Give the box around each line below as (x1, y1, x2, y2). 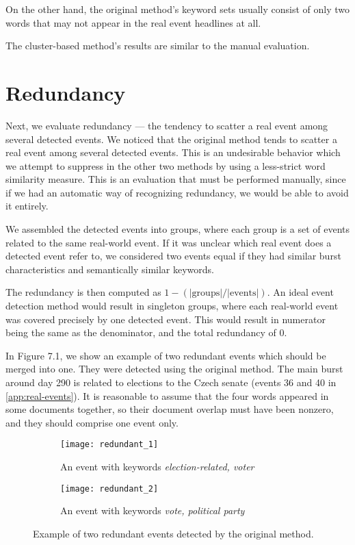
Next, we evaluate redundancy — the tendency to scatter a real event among (5, 118, 328, 132)
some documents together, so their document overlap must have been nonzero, (5, 402, 334, 416)
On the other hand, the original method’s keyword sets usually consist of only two (5, 2, 350, 16)
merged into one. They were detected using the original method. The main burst (5, 362, 343, 376)
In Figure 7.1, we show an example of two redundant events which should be (5, 348, 326, 362)
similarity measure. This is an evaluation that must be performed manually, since (5, 172, 346, 186)
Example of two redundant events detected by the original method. (33, 526, 314, 540)
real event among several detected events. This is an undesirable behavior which (5, 145, 341, 160)
